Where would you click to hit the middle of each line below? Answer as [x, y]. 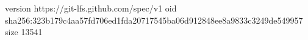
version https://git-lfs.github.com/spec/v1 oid [91, 8]
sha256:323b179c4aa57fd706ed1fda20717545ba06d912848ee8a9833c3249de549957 [154, 20]
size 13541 [24, 32]
